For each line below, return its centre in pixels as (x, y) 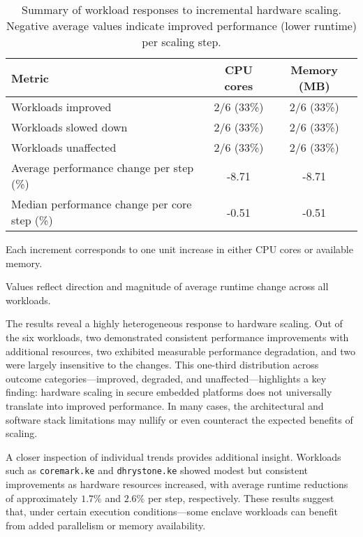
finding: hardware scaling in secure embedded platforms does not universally (169, 392)
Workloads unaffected (64, 147)
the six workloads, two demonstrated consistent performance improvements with (177, 337)
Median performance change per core (102, 204)
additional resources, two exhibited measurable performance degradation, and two (180, 351)
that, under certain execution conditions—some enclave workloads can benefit (172, 511)
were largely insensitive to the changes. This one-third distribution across (162, 365)
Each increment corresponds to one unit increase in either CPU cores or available (179, 249)
